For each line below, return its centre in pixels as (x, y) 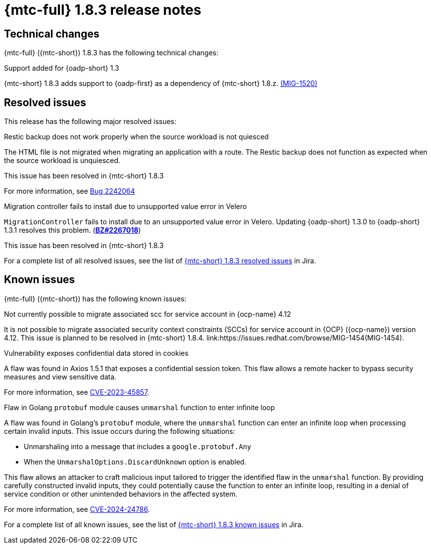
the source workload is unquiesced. (62, 161)
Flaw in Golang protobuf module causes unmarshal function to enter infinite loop (140, 407)
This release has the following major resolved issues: (90, 122)
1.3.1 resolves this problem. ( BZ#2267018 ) (72, 230)
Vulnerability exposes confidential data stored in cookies (96, 353)
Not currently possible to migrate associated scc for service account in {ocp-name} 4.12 (147, 314)
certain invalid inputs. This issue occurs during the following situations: (120, 431)
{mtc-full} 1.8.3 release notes (103, 10)
